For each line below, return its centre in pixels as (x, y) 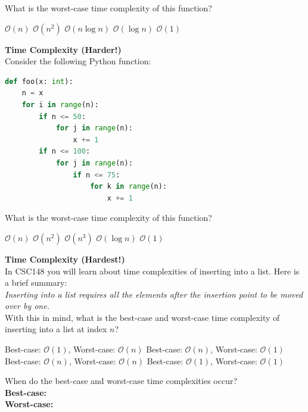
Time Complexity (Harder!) (63, 49)
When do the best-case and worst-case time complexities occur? (121, 381)
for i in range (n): (60, 104)
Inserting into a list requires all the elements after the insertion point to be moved (154, 294)
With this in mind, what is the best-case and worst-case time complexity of (142, 317)
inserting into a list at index (56, 329)
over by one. (27, 306)
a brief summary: (36, 283)
